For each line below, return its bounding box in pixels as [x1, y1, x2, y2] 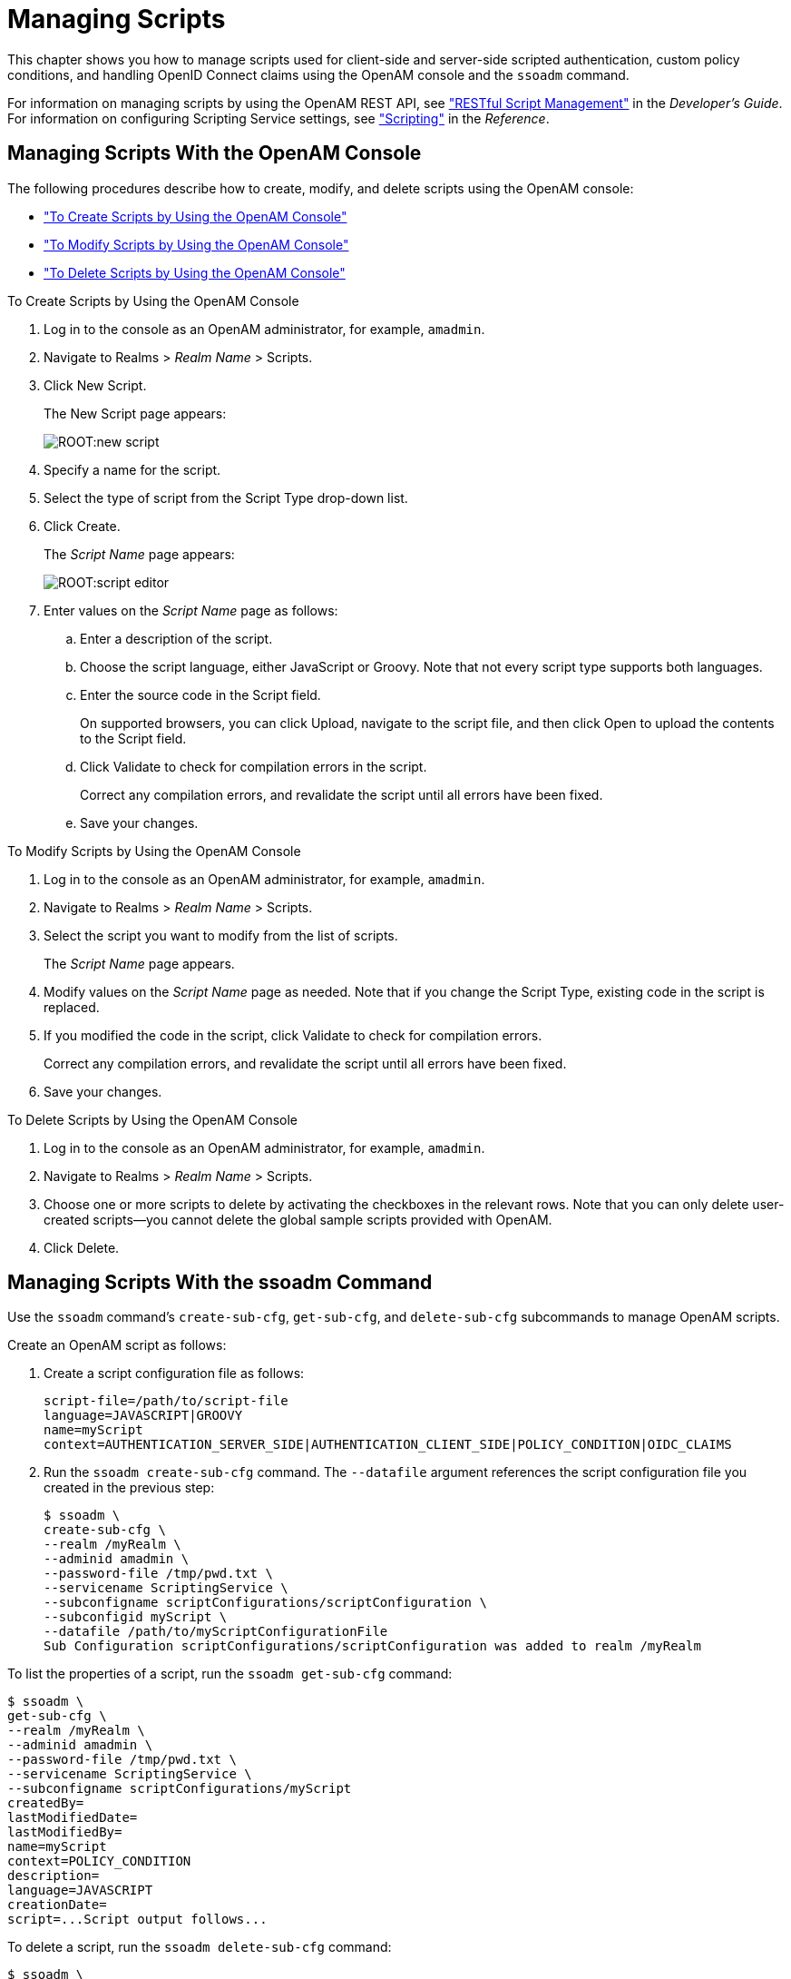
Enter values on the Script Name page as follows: [44, 602, 338, 618]
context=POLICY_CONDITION [7, 1854, 191, 1869]
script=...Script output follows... [7, 1912, 268, 1927]
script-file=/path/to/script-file [44, 1393, 288, 1409]
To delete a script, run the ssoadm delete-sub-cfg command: [7, 1939, 392, 1955]
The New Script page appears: [44, 405, 227, 421]
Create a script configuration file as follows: [44, 1365, 305, 1382]
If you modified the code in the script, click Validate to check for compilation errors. [44, 1027, 542, 1043]
